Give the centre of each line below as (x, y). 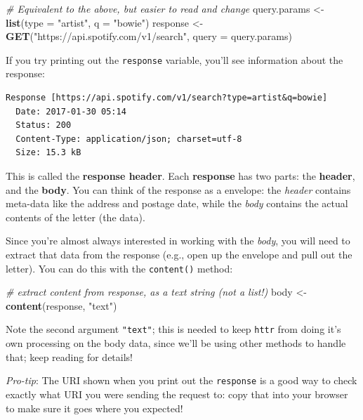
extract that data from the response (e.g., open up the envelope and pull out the (179, 254)
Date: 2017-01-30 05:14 (71, 111)
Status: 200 (44, 125)
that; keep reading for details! (70, 356)
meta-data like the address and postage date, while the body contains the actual (177, 203)
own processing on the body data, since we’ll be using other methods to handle (176, 343)
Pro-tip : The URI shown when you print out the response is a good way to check (181, 380)
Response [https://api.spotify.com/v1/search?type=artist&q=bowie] (167, 98)
